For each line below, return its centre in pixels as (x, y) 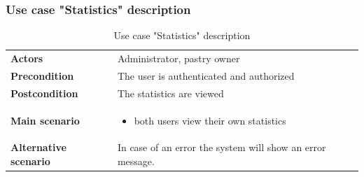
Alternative (38, 147)
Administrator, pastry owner (178, 58)
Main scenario (45, 120)
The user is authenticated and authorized (206, 75)
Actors (27, 58)
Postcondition (44, 93)
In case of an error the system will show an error (222, 147)
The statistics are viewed (170, 93)
